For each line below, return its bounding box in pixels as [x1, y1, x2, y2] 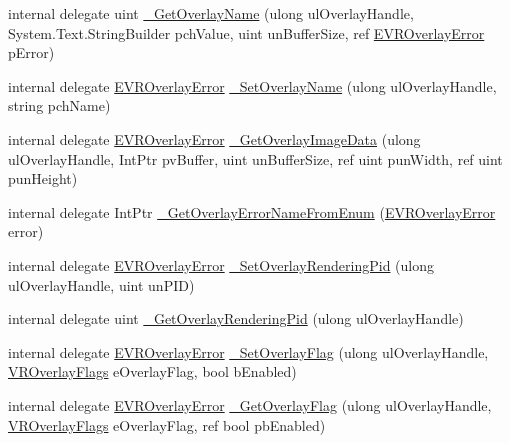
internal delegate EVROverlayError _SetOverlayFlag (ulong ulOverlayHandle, [8, 341, 489, 362]
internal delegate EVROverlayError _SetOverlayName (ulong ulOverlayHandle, [8, 75, 497, 96]
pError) [8, 42, 55, 63]
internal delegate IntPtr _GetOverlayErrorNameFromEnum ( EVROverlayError [8, 201, 496, 222]
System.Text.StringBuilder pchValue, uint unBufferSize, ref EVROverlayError [8, 22, 485, 43]
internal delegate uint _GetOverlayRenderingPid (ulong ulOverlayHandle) [8, 308, 464, 329]
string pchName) [8, 95, 111, 116]
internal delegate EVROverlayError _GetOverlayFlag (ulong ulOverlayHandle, [8, 394, 492, 415]
